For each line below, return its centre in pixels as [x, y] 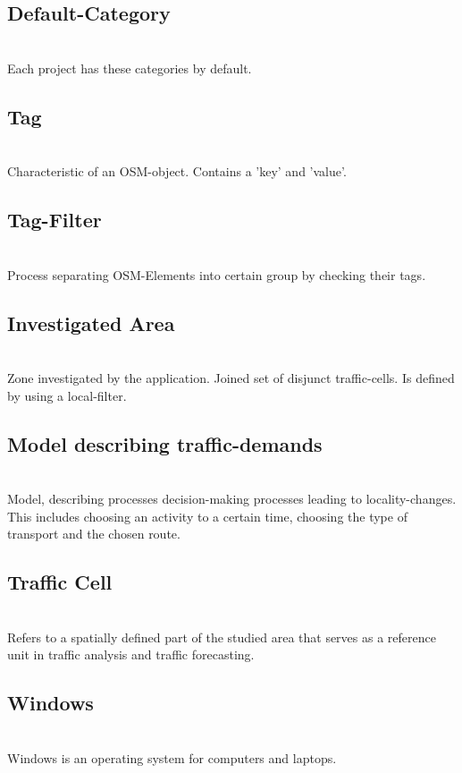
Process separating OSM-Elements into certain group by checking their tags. [217, 274]
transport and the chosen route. [94, 534]
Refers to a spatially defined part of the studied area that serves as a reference [222, 637]
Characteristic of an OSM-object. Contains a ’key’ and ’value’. [177, 171]
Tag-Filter [55, 220]
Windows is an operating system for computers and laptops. [172, 757]
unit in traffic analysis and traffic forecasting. [131, 654]
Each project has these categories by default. [130, 68]
